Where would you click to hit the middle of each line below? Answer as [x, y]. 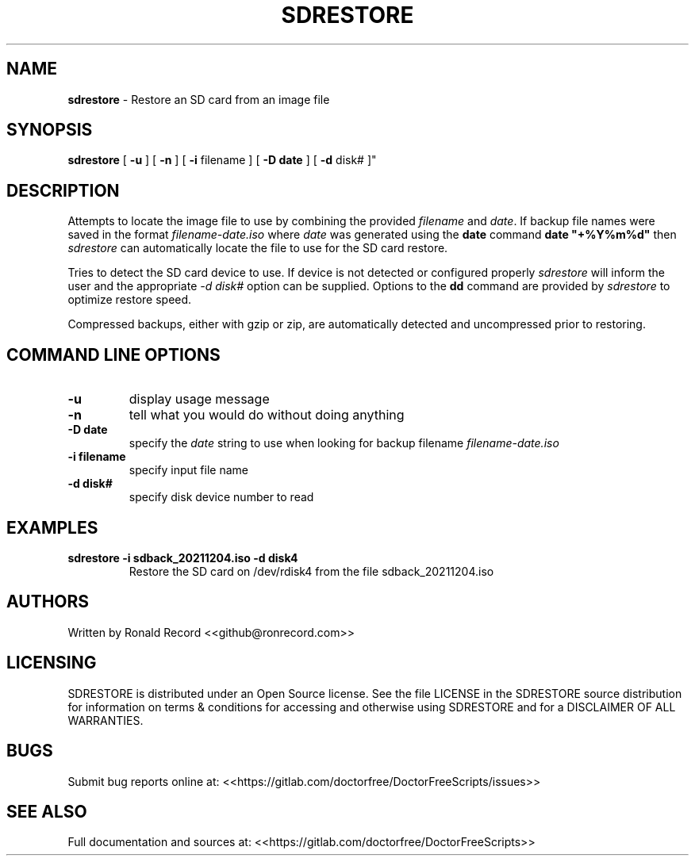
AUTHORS [48, 602]
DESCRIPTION [63, 190]
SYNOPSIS [50, 130]
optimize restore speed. [130, 300]
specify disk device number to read [221, 497]
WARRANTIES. [106, 720]
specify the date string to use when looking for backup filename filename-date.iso [344, 443]
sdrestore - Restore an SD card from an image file [199, 99]
